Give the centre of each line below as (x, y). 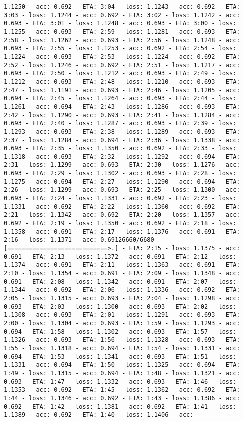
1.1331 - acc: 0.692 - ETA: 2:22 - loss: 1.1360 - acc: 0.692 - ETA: (122, 207)
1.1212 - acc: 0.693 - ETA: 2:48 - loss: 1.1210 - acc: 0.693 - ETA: (122, 82)
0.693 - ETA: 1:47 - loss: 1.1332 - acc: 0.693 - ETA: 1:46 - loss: (120, 382)
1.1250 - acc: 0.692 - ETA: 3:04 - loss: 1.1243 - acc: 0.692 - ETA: (122, 7)
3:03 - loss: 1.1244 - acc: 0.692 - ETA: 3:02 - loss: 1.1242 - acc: (122, 15)
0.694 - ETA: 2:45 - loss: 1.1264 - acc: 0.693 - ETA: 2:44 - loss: (120, 99)
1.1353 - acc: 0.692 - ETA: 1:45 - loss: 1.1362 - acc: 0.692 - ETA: (122, 390)
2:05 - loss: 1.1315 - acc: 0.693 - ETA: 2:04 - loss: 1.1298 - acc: (122, 298)
